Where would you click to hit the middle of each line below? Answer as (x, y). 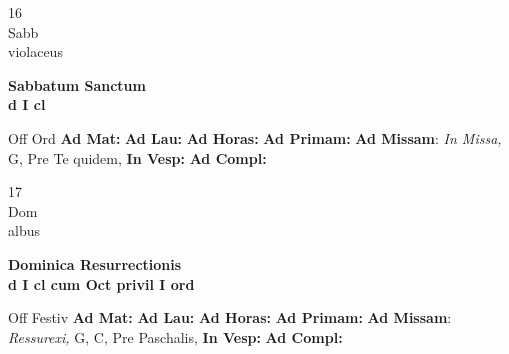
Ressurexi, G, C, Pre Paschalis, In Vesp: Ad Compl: (175, 336)
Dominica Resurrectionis (95, 263)
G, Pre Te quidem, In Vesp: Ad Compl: (137, 157)
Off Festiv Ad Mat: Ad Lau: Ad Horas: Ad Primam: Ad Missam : (230, 317)
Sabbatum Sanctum (77, 84)
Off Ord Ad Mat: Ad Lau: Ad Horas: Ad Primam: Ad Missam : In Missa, (255, 137)
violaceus (35, 51)
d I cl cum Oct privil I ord (101, 283)
